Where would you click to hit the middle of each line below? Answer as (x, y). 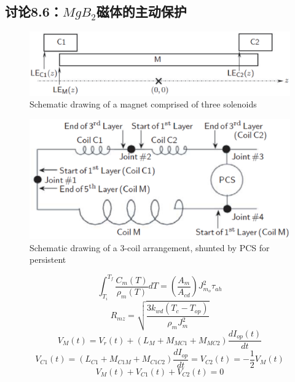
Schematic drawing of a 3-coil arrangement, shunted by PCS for (150, 247)
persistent (48, 259)
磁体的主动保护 (141, 11)
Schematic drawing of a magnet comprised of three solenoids (143, 104)
